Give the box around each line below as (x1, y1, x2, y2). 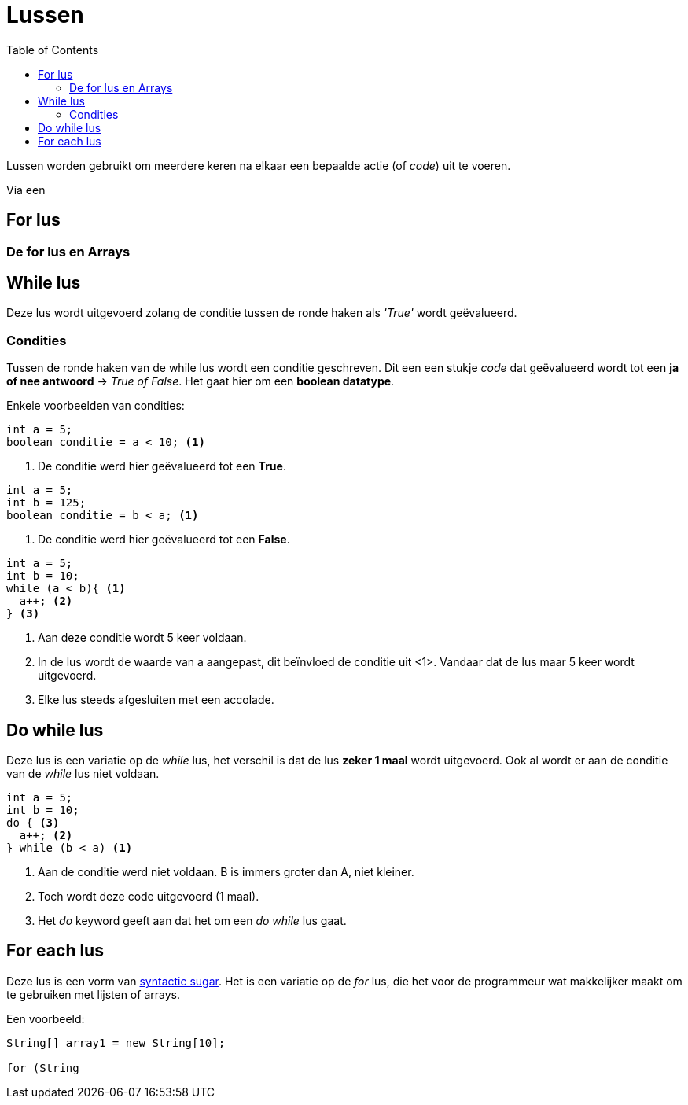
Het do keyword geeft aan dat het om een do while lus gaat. (38, 914, 347, 928)
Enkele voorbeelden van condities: (6, 399, 185, 413)
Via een (6, 182, 46, 197)
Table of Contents (6, 42, 99, 57)
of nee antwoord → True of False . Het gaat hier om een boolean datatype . (6, 374, 395, 389)
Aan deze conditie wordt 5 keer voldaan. (38, 631, 247, 645)
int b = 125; (6, 496, 86, 510)
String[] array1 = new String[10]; (6, 1036, 226, 1049)
